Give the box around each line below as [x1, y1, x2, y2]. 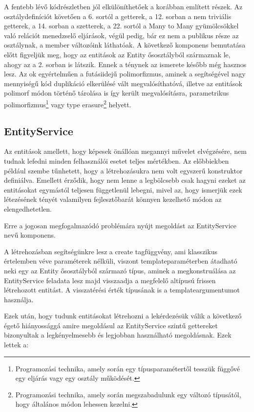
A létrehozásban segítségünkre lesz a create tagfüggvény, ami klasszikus [4, 246, 217, 256]
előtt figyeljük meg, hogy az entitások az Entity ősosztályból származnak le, [4, 49, 231, 59]
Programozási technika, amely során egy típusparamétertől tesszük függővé [15, 363, 240, 373]
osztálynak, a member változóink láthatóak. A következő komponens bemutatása [4, 40, 246, 50]
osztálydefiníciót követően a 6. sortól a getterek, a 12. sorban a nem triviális [4, 11, 232, 21]
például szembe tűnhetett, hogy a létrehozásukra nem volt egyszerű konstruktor [4, 165, 243, 175]
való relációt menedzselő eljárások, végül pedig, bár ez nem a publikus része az [4, 30, 239, 40]
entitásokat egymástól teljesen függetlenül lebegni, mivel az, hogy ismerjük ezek [4, 184, 242, 194]
